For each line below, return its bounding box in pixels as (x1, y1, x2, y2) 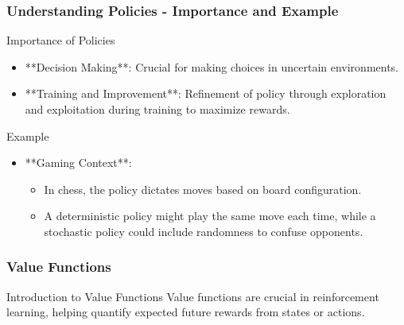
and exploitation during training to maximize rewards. (25, 101, 290, 117)
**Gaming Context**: (25, 154, 132, 171)
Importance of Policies (6, 32, 115, 48)
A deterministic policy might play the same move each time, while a (44, 207, 376, 224)
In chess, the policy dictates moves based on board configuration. (44, 180, 362, 197)
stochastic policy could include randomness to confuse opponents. (44, 222, 363, 239)
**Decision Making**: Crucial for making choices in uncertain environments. (25, 58, 399, 75)
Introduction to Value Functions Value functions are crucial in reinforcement (6, 288, 379, 304)
